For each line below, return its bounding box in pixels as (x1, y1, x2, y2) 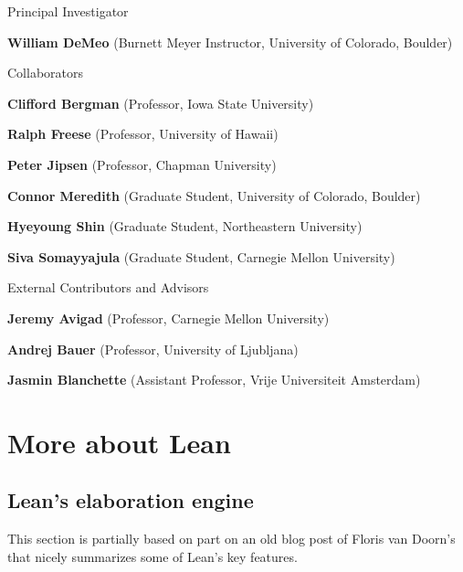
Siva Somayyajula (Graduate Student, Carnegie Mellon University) (7, 247, 395, 266)
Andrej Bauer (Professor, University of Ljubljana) (7, 339, 299, 358)
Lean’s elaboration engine (7, 486, 254, 514)
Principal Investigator (7, 2, 129, 20)
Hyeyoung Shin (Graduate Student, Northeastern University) (7, 217, 363, 236)
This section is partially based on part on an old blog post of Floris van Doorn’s (7, 529, 456, 548)
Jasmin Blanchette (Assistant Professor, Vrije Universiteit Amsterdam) (7, 370, 421, 389)
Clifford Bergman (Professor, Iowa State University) (7, 93, 314, 112)
